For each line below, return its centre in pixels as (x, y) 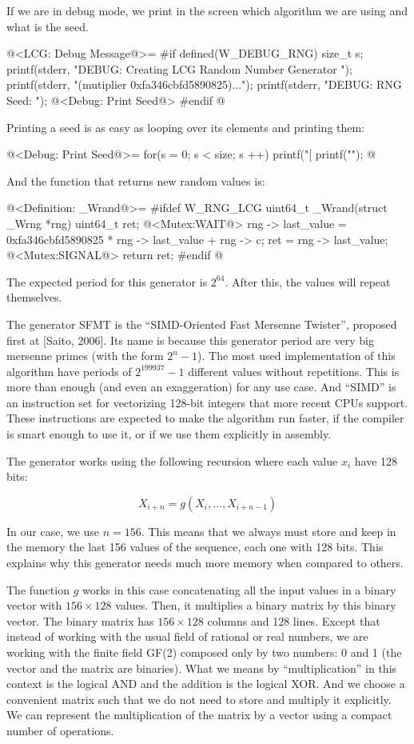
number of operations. (60, 730)
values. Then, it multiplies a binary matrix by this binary (256, 605)
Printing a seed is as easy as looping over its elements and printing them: (186, 127)
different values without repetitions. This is (294, 371)
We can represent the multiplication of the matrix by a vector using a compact (199, 715)
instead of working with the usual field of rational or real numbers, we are (187, 636)
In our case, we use (53, 531)
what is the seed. (48, 26)
